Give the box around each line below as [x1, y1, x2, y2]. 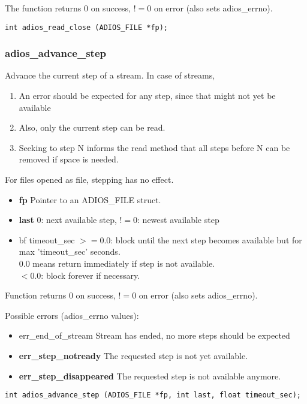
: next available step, [41, 213, 117, 226]
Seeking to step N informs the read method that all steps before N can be [19, 141, 290, 153]
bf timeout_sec [19, 233, 75, 246]
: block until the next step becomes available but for [110, 233, 302, 246]
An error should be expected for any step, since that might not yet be [19, 89, 276, 102]
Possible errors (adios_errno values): [5, 309, 139, 321]
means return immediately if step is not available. [32, 257, 215, 269]
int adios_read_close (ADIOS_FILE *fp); [5, 23, 168, 32]
